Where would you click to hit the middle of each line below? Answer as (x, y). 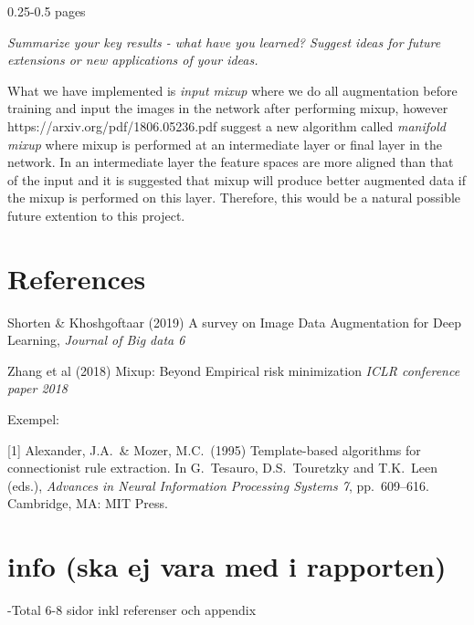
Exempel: (33, 419)
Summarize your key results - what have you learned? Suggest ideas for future (224, 42)
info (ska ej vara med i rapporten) (227, 566)
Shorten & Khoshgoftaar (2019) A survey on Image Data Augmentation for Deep (234, 322)
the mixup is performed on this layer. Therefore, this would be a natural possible (234, 198)
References (77, 278)
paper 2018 (38, 388)
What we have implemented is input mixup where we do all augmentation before (232, 90)
